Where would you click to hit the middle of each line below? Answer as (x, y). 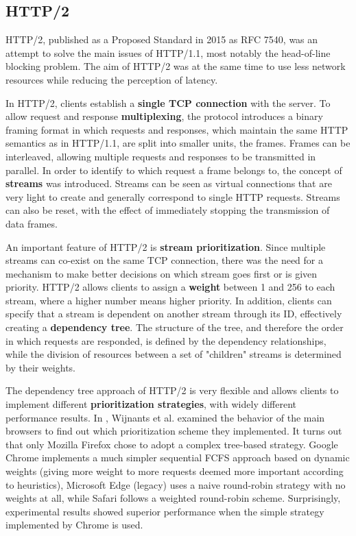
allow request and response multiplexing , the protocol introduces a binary (164, 116)
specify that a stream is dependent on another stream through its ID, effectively (174, 314)
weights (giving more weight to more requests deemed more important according (175, 471)
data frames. (32, 223)
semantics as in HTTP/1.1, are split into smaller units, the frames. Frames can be (178, 143)
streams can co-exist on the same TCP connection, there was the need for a (164, 260)
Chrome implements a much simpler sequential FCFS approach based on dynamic (178, 458)
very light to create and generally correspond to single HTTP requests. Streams (173, 196)
